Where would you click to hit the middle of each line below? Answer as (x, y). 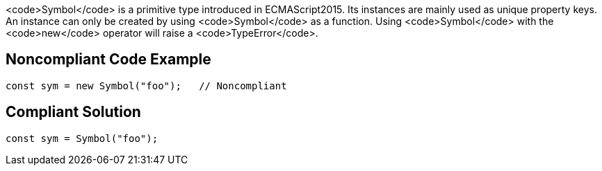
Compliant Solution (73, 112)
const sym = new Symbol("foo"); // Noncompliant (146, 85)
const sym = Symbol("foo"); (82, 138)
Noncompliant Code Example (108, 60)
